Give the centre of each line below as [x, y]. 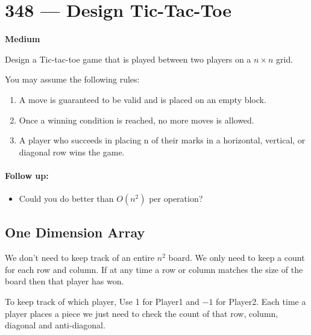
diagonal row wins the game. [72, 152]
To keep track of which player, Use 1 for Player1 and [102, 302]
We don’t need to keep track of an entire [80, 258]
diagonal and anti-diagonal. [55, 325]
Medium [23, 39]
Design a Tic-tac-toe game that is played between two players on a [128, 59]
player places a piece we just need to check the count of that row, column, [142, 313]
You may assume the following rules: [72, 79]
